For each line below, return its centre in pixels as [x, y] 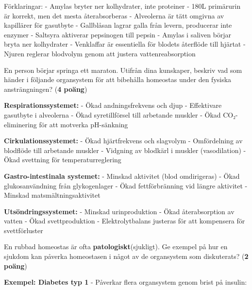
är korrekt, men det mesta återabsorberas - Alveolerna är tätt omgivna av [114, 15]
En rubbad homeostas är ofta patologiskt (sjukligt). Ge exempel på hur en [116, 247]
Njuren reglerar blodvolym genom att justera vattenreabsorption [100, 53]
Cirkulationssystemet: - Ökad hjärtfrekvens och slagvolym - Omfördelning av [123, 141]
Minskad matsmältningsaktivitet [52, 195]
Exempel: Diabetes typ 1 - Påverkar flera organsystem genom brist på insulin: [126, 282]
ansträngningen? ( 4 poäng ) [46, 89]
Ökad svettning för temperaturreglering [63, 160]
